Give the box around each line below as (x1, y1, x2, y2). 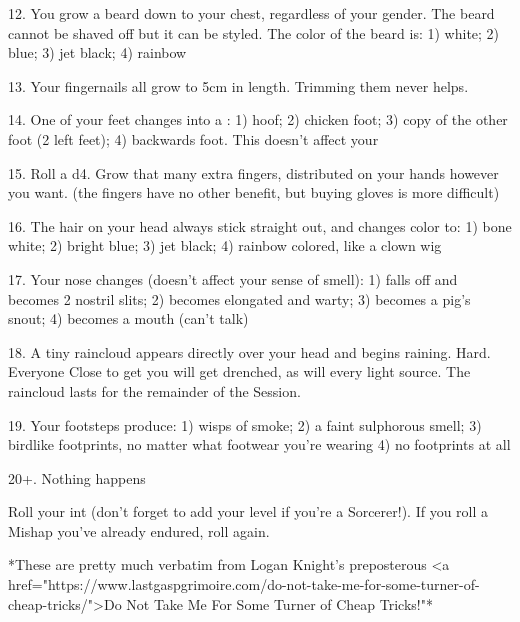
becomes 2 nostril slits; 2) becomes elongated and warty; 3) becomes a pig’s (8, 288, 471, 309)
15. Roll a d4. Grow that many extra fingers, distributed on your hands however (8, 162, 499, 183)
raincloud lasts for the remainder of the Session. (8, 380, 301, 401)
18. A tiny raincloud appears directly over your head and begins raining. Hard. (8, 341, 491, 362)
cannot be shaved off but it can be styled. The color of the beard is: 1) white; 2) (8, 22, 500, 43)
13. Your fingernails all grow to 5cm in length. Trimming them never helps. (8, 75, 469, 96)
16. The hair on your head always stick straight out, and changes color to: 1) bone (8, 215, 512, 236)
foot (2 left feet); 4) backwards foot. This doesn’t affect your (8, 128, 379, 149)
